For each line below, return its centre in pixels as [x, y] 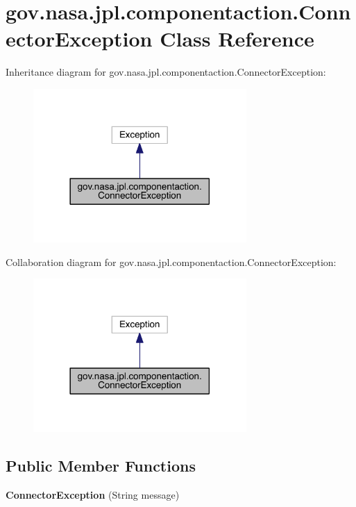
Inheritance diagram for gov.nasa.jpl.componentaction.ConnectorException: [166, 72]
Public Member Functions [101, 466]
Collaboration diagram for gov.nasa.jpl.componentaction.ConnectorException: [171, 261]
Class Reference [237, 39]
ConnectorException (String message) [93, 494]
